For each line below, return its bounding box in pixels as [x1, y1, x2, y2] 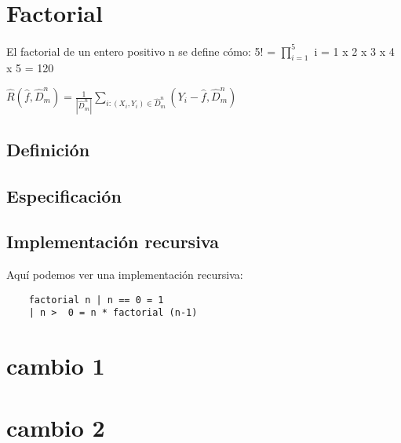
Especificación [6, 183, 122, 207]
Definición [6, 137, 90, 161]
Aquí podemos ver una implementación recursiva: [6, 266, 243, 283]
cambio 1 [6, 350, 105, 382]
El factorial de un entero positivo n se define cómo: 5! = [6, 42, 276, 59]
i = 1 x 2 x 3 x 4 [314, 42, 395, 59]
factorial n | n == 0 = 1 [28, 294, 164, 306]
